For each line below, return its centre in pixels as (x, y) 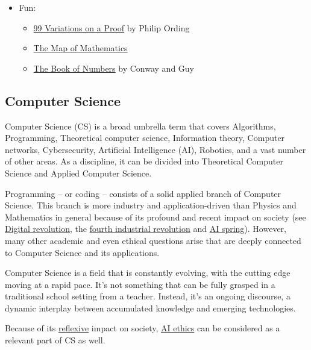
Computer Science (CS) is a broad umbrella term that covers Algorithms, (140, 126)
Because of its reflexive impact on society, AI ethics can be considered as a (143, 328)
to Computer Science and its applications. (82, 252)
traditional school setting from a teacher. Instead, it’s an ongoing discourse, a (148, 296)
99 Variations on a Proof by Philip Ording (112, 27)
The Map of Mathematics (80, 48)
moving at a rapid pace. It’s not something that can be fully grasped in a (140, 284)
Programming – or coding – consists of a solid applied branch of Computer (143, 193)
